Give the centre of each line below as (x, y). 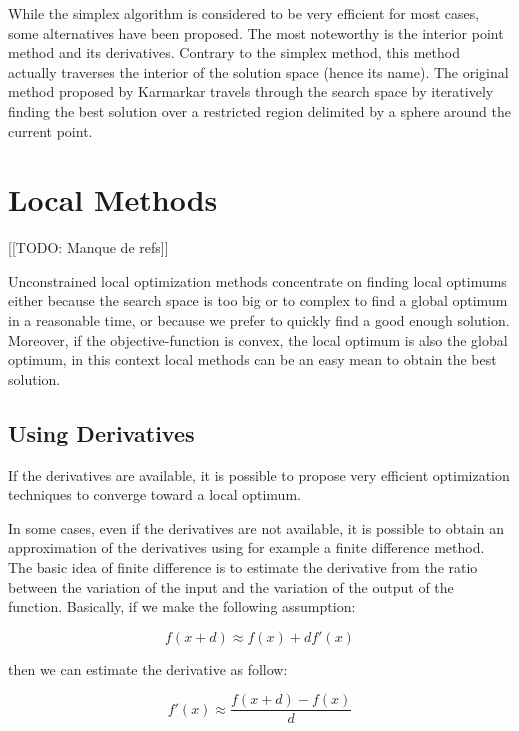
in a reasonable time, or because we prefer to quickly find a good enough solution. (259, 320)
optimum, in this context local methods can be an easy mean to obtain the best (252, 359)
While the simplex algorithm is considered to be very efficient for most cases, (244, 13)
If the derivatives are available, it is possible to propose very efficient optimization (259, 474)
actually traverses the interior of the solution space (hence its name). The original (258, 71)
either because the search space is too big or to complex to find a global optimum (258, 300)
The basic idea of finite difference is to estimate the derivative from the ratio (243, 567)
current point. (50, 130)
